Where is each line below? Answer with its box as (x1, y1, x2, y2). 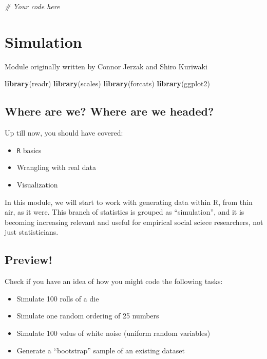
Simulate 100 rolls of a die (16, 293, 99, 304)
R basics (16, 144, 42, 155)
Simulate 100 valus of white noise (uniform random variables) (16, 327, 211, 338)
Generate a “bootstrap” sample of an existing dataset (16, 345, 185, 355)
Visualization (16, 179, 58, 190)
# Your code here (5, 1, 60, 11)
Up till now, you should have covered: (5, 127, 123, 138)
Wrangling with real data (16, 162, 96, 173)
